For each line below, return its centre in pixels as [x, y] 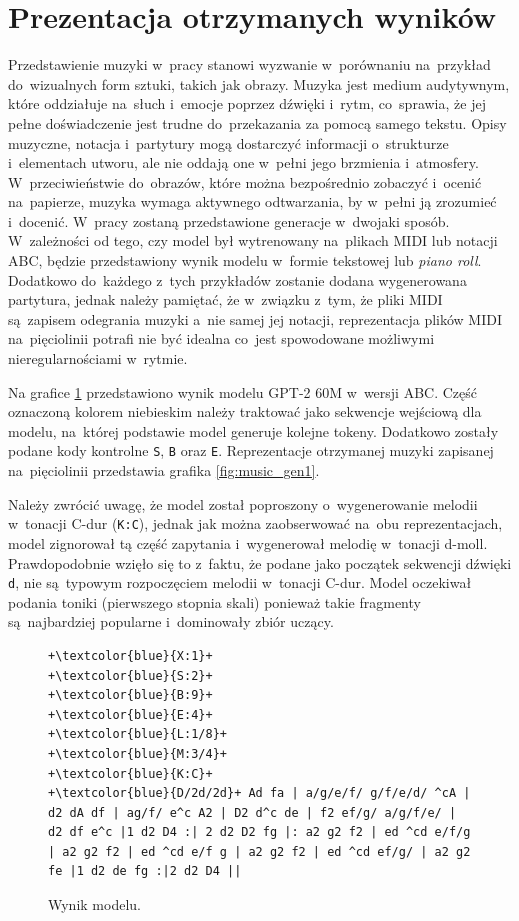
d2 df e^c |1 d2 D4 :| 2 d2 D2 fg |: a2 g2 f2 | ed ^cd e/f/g [259, 832]
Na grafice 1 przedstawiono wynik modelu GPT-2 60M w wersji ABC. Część [243, 391]
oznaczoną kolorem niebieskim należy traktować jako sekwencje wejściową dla [245, 411]
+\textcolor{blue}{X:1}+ [130, 655]
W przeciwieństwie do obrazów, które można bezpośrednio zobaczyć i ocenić [245, 181]
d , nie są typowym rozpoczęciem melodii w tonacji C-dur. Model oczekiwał [240, 582]
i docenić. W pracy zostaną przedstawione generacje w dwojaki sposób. [229, 220]
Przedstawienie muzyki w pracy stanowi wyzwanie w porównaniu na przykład [249, 64]
